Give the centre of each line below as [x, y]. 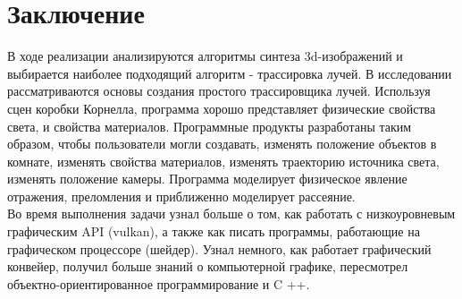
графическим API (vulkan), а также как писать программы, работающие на [214, 231]
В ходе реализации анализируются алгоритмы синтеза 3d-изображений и [205, 56]
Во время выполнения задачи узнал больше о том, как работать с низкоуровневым [231, 214]
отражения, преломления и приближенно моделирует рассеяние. [181, 196]
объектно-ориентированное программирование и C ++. [159, 283]
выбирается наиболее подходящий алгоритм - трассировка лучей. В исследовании [230, 73]
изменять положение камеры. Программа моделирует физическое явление [207, 179]
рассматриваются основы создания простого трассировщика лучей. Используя [219, 91]
